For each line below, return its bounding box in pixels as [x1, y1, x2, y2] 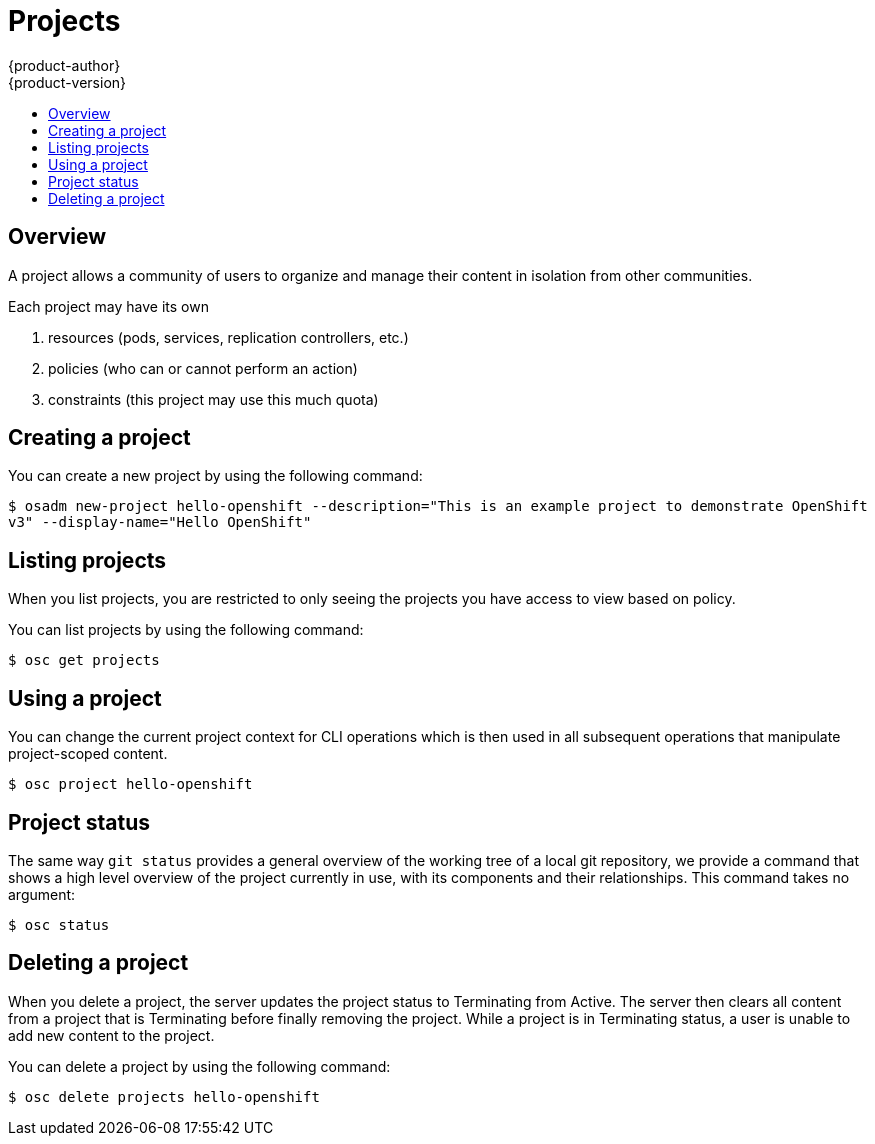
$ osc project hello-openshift [8, 776, 253, 793]
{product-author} [8, 56, 121, 74]
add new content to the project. [8, 1026, 215, 1044]
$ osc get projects [8, 652, 160, 669]
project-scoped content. [8, 745, 168, 763]
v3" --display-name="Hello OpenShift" [8, 514, 312, 531]
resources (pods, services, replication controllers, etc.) [48, 328, 409, 346]
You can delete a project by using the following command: [8, 1057, 391, 1075]
